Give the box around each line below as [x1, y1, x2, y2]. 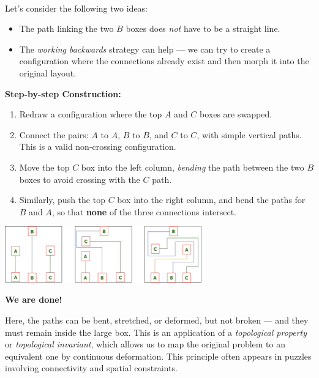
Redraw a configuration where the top [19, 108, 162, 120]
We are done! [5, 293, 62, 306]
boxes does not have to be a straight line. [126, 22, 280, 35]
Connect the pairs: [19, 128, 89, 141]
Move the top [19, 160, 70, 173]
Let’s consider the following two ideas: [5, 1, 148, 14]
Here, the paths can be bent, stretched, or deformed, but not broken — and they [5, 314, 309, 326]
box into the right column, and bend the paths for [117, 193, 306, 206]
